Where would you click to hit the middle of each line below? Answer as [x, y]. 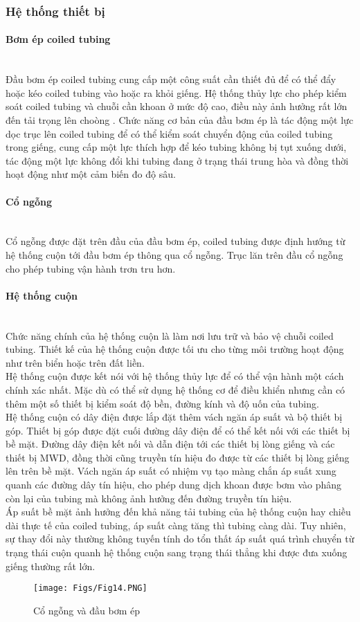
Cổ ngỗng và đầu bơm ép [87, 610]
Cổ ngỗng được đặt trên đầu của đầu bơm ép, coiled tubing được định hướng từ [175, 241]
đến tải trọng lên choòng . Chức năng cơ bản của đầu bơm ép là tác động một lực [180, 120]
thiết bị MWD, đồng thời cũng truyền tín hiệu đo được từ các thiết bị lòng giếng [178, 457]
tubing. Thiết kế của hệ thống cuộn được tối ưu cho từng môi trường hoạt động [175, 349]
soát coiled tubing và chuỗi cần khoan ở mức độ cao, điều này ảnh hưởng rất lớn [177, 106]
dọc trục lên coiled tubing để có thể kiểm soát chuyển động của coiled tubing [169, 133]
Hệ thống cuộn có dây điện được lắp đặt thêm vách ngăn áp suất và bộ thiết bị [174, 417]
